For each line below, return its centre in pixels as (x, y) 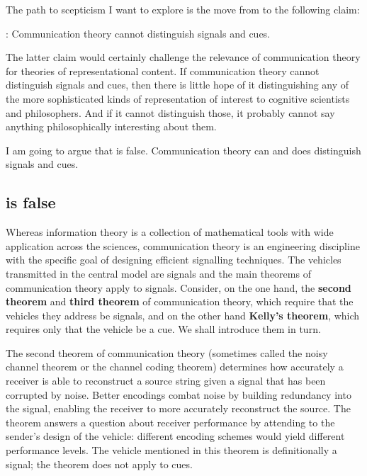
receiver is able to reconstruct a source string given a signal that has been (166, 381)
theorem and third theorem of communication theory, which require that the (180, 301)
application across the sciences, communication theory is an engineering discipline (183, 245)
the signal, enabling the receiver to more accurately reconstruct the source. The (178, 408)
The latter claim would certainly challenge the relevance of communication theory (183, 57)
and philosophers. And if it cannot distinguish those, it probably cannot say (170, 112)
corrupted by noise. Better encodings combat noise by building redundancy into (179, 394)
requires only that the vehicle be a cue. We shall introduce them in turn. (163, 329)
